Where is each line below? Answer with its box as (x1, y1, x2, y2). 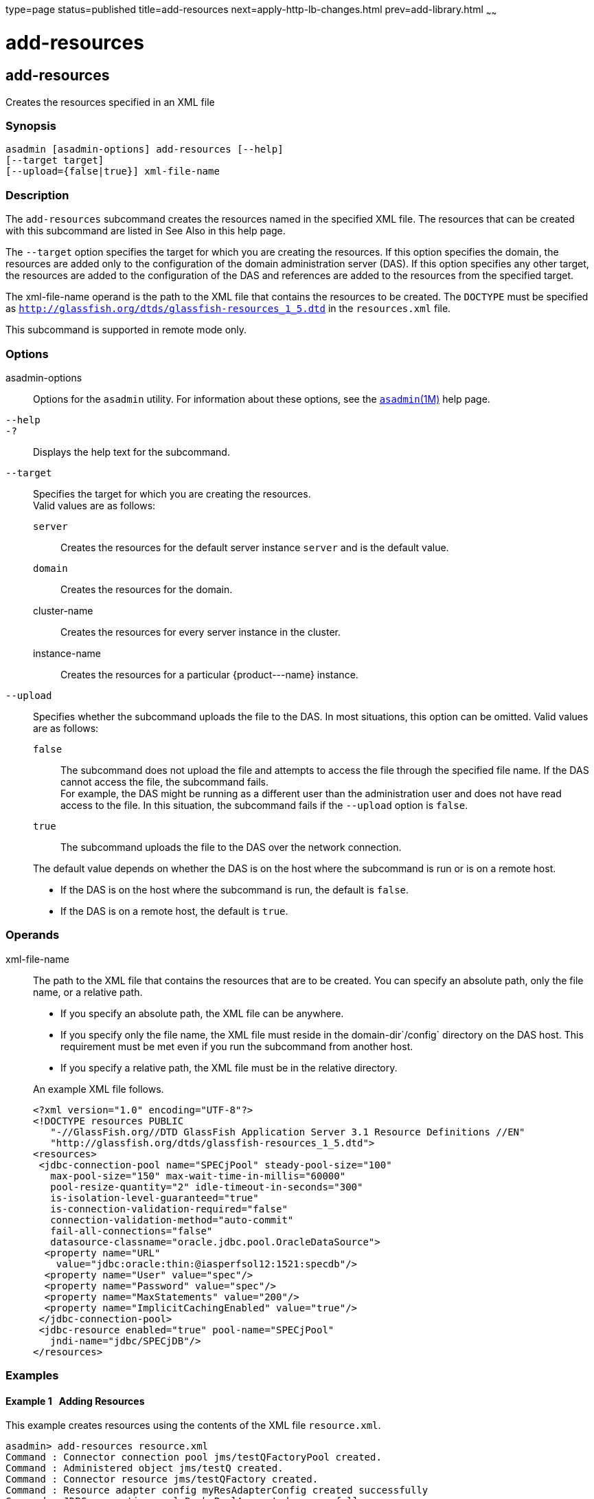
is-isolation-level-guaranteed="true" (50, 1192, 259, 1203)
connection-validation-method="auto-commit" (50, 1214, 294, 1225)
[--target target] (5, 155, 104, 166)
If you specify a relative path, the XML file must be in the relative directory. (60, 1061, 398, 1074)
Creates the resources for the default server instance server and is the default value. (60, 541, 449, 553)
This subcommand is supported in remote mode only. (5, 324, 247, 336)
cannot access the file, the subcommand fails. (60, 775, 269, 788)
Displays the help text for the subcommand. (33, 445, 230, 458)
